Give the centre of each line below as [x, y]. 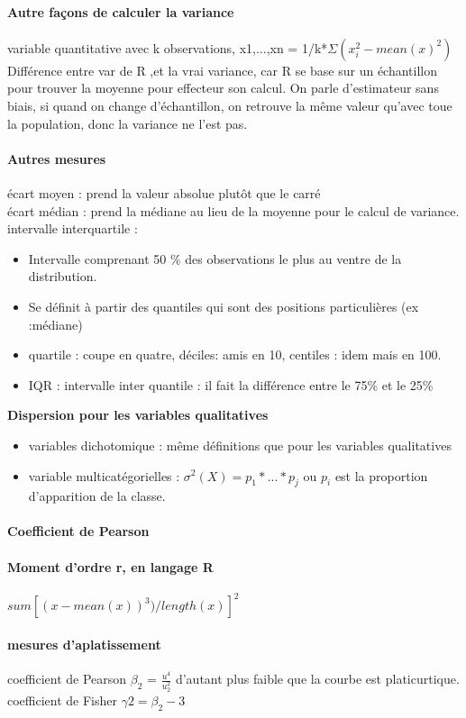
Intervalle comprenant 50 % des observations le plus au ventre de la [215, 258]
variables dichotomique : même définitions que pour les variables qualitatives [240, 445]
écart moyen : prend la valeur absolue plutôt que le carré [164, 192]
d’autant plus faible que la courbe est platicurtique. [317, 679]
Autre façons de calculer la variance [121, 11]
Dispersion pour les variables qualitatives [138, 415]
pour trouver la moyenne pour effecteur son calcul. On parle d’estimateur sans [223, 88]
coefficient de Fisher [63, 700]
